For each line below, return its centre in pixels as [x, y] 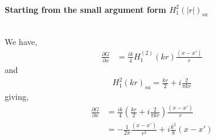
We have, [21, 41]
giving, [17, 97]
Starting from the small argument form [86, 9]
